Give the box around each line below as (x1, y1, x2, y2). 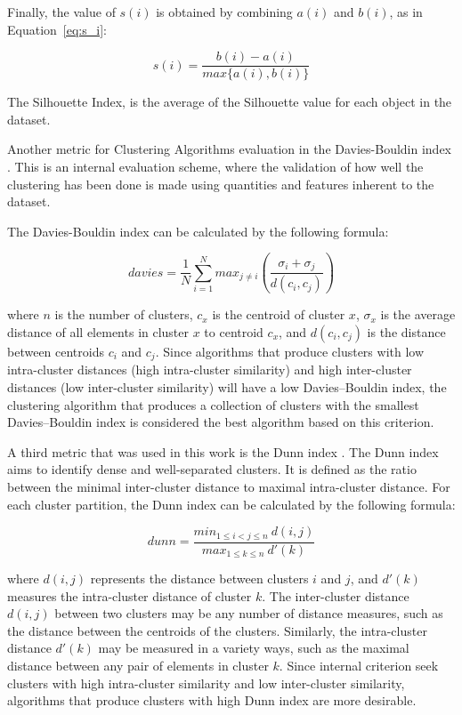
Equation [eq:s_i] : (7, 20, 107, 38)
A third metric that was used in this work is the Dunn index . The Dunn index (7, 442, 439, 461)
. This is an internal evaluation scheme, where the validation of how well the (7, 157, 424, 176)
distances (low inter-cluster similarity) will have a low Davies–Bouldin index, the (7, 377, 447, 396)
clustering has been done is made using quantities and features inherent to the (7, 174, 434, 193)
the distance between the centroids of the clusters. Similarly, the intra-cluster (7, 621, 427, 639)
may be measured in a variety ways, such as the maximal (98, 639, 409, 657)
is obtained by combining (156, 3, 293, 20)
